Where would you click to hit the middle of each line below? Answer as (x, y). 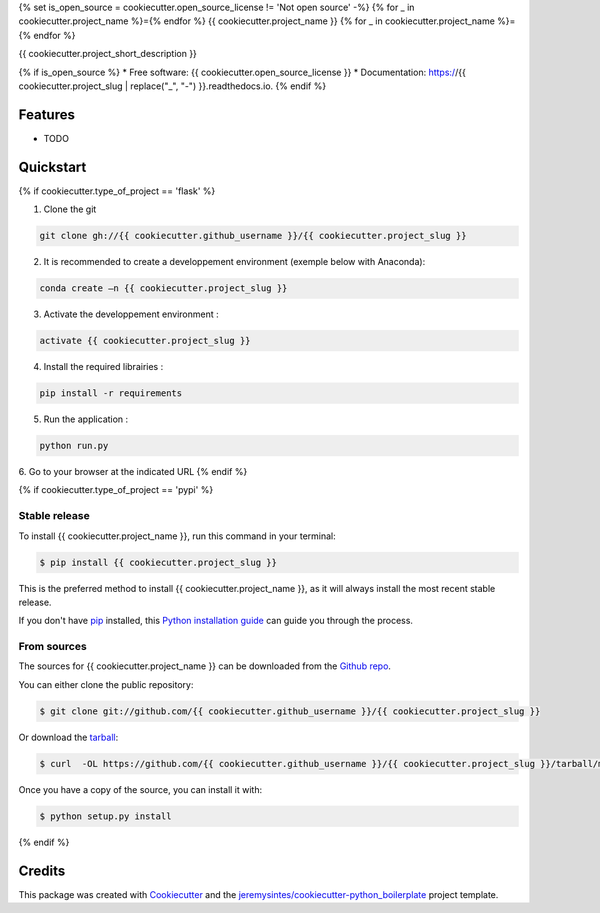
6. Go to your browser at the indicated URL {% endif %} (133, 471)
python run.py (74, 446)
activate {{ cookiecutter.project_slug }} (145, 341)
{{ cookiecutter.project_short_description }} (107, 54)
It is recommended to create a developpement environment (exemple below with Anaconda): (234, 262)
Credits (42, 870)
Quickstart (52, 166)
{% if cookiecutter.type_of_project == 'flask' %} (117, 191)
